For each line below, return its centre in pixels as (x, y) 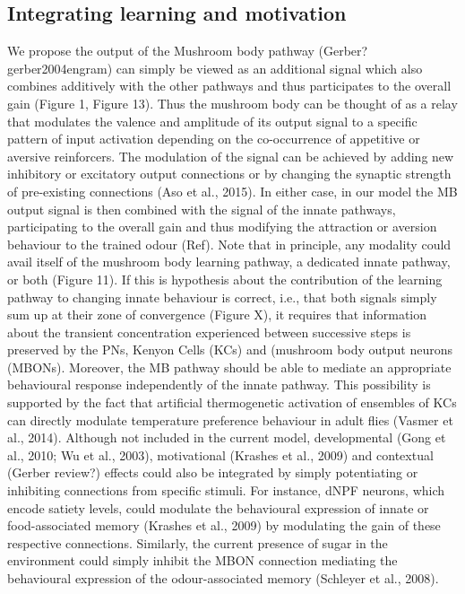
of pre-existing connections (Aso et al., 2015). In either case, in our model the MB (232, 191)
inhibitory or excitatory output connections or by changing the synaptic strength (229, 174)
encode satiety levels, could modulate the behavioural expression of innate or (218, 507)
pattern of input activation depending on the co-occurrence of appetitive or (214, 139)
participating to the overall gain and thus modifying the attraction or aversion (222, 227)
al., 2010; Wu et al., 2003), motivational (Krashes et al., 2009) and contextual (220, 454)
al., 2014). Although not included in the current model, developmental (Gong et (227, 437)
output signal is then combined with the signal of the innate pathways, (202, 209)
